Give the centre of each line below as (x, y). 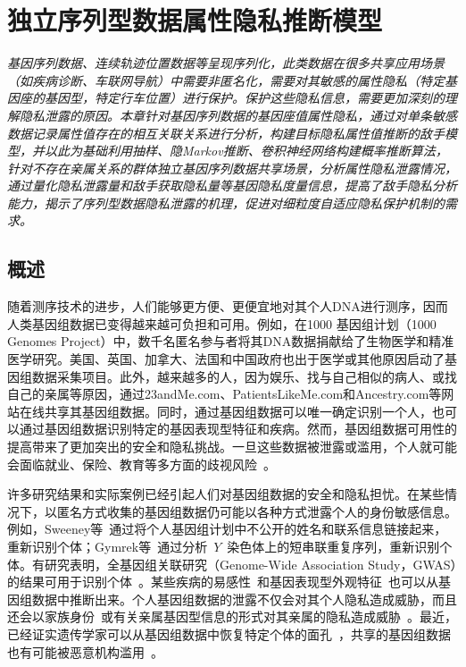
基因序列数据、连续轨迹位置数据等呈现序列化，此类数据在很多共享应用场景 (226, 63)
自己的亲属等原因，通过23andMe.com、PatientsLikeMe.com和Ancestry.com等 (225, 394)
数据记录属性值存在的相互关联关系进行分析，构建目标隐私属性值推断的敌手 (226, 133)
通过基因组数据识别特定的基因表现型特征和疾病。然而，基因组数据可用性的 (238, 429)
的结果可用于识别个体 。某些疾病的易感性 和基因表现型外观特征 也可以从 (223, 582)
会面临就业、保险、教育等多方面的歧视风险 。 (141, 464)
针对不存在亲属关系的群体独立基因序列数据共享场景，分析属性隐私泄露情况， (232, 168)
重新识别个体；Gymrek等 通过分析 (108, 546)
